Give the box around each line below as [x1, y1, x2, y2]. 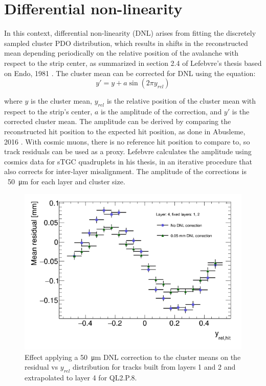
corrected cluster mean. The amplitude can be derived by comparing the [4, 116, 231, 127]
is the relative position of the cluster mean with [106, 95, 256, 106]
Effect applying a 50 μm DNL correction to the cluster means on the [25, 351, 241, 362]
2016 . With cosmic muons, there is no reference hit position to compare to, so [4, 136, 250, 147]
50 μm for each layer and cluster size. [7, 176, 125, 187]
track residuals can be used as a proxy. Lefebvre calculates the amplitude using [4, 146, 252, 157]
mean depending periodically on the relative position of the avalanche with [4, 47, 238, 58]
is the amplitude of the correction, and [100, 106, 222, 116]
